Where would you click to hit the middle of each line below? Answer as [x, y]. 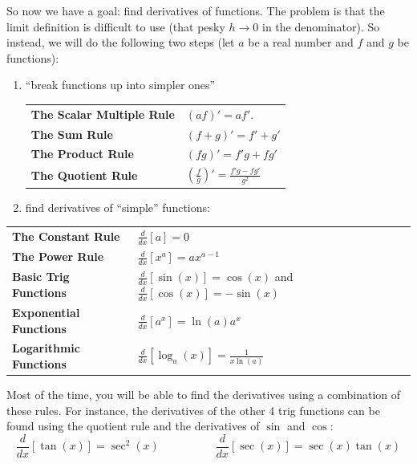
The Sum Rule [72, 134]
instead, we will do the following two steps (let [121, 42]
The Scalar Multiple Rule [103, 114]
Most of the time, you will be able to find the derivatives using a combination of [204, 395]
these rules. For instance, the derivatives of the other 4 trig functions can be [193, 410]
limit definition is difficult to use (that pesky [116, 26]
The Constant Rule [66, 236]
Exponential [46, 313]
